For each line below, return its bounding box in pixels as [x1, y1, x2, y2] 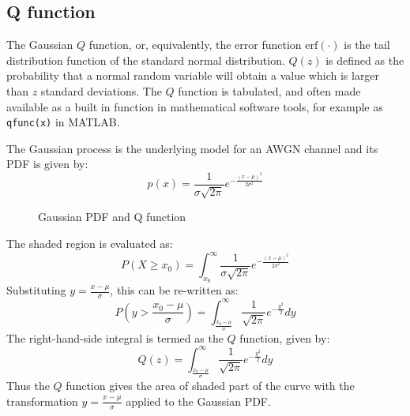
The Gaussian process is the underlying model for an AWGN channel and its [6, 140, 378, 156]
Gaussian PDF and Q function [38, 208, 186, 225]
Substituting [6, 282, 66, 298]
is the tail [344, 36, 390, 53]
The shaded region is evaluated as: [6, 235, 173, 252]
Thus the [6, 377, 50, 394]
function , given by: [239, 329, 330, 346]
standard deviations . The [40, 82, 162, 99]
